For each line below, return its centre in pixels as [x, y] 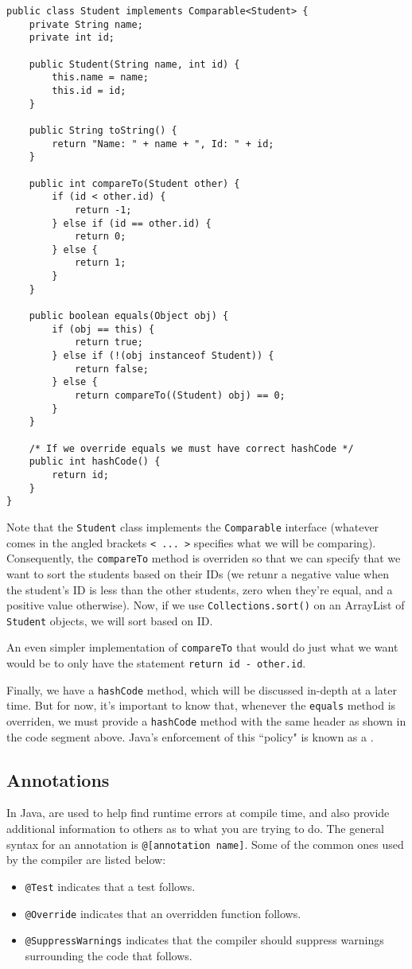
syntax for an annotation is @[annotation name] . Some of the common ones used [205, 844]
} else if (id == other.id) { [132, 223]
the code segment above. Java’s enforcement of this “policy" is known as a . [190, 736]
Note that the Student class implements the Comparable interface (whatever [193, 526]
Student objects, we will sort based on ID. [110, 620]
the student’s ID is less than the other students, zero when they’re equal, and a [200, 589]
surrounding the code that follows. [109, 955]
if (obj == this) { [103, 329]
